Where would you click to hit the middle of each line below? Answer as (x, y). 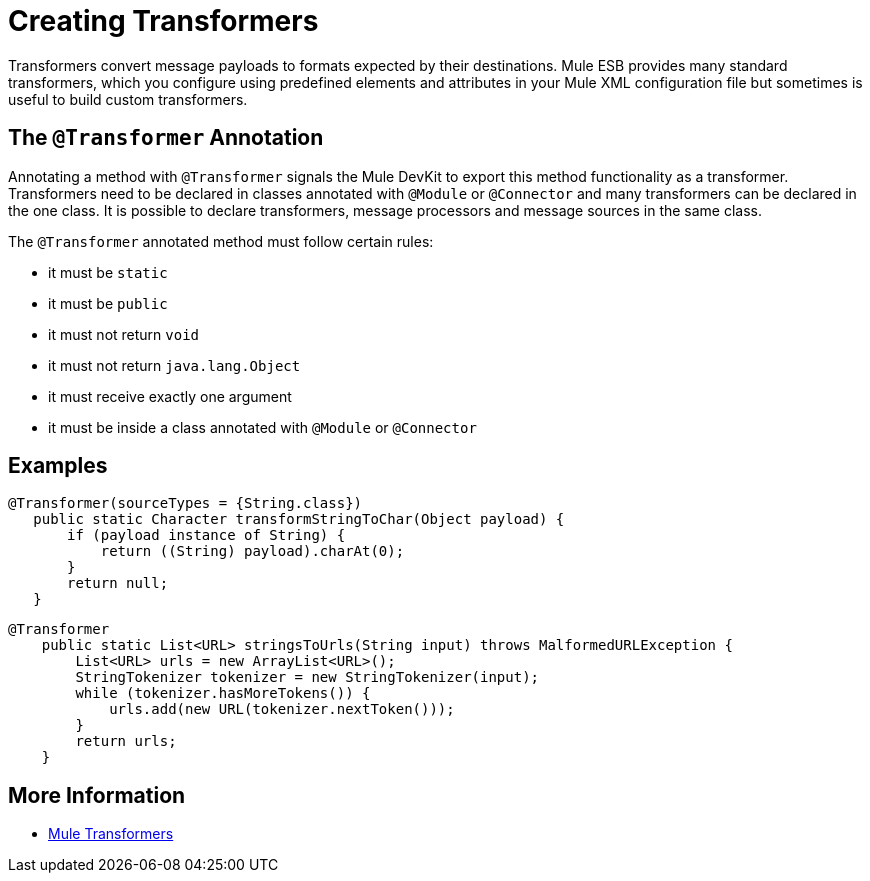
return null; (118, 583)
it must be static (108, 272)
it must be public (108, 303)
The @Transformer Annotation (166, 138)
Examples (58, 466)
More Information (97, 795)
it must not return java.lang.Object (174, 365)
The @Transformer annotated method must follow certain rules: (221, 241)
